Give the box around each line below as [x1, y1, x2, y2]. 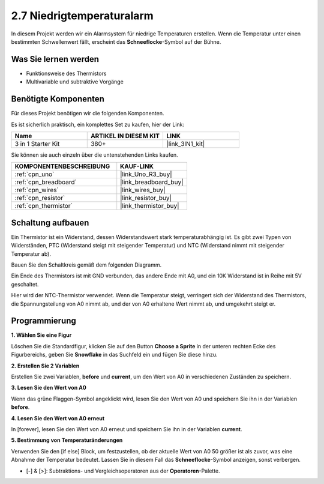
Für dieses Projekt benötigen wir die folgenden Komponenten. [11, 110, 164, 117]
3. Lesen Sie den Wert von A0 [11, 384, 86, 392]
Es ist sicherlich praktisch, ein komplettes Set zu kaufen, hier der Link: [11, 121, 185, 128]
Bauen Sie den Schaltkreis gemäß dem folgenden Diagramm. [11, 261, 162, 268]
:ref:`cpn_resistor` [14, 194, 65, 202]
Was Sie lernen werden [11, 54, 99, 64]
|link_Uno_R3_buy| [120, 170, 172, 178]
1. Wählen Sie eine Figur [11, 331, 72, 339]
